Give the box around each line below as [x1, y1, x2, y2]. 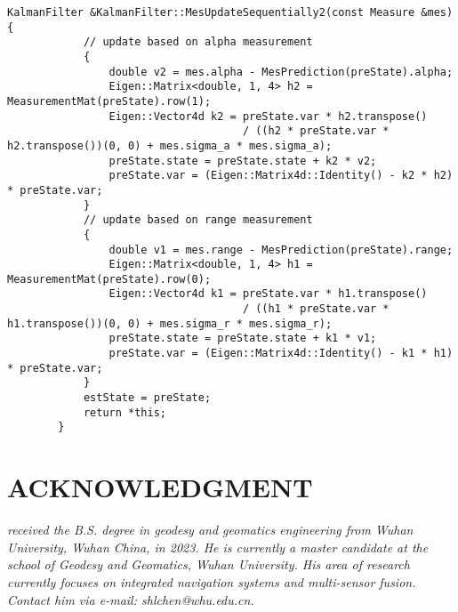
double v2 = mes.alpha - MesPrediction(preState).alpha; [108, 65, 454, 78]
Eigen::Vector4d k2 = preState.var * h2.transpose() [108, 109, 428, 123]
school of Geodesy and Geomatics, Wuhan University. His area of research [7, 555, 410, 574]
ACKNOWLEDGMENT [7, 469, 313, 505]
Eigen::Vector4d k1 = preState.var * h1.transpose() [108, 287, 428, 301]
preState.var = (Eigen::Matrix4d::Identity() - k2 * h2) [108, 169, 454, 182]
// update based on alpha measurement [83, 36, 313, 49]
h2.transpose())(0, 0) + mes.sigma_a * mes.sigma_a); [7, 139, 333, 152]
